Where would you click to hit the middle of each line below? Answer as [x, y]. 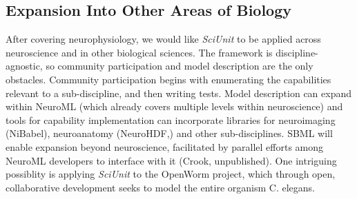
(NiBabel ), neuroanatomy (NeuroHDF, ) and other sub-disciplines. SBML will [169, 133]
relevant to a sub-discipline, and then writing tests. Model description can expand [179, 93]
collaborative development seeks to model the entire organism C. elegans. [160, 187]
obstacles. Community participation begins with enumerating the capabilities [168, 79]
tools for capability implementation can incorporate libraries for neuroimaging [171, 119]
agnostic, [24, 66]
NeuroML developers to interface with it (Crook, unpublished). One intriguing [171, 160]
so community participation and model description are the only [180, 66]
